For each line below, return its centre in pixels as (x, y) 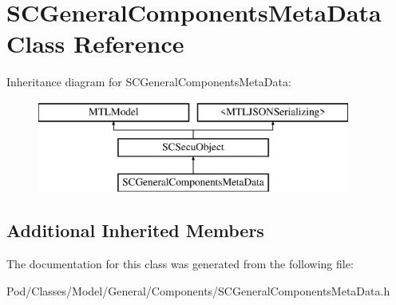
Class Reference (95, 44)
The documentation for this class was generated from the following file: (180, 264)
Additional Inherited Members (135, 230)
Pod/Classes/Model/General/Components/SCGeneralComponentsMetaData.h (198, 290)
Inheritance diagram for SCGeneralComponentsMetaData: (149, 82)
